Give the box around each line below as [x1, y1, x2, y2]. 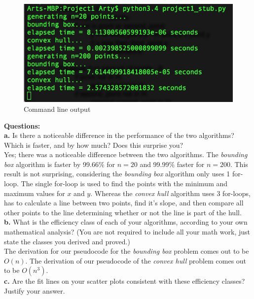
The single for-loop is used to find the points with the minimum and [21, 178, 228, 189]
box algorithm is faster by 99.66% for [4, 159, 115, 169]
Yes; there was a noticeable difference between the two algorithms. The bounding [4, 149, 248, 160]
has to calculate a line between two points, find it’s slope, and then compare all [4, 198, 244, 208]
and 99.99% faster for [140, 159, 205, 169]
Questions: [4, 120, 40, 131]
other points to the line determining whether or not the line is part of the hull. [4, 207, 242, 217]
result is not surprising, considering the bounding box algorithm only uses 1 [4, 168, 230, 179]
